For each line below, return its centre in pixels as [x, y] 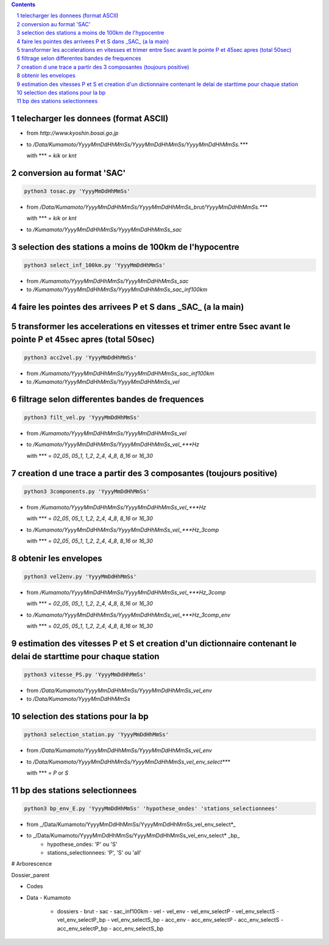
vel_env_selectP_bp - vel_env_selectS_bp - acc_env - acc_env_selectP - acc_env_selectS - [170, 920]
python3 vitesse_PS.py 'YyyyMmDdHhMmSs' [85, 674]
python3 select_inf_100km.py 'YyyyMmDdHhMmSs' [95, 265]
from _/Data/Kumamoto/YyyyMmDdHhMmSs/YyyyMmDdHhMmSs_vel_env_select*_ [131, 824]
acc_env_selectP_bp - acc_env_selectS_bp [110, 929]
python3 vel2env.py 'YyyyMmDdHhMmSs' [80, 577]
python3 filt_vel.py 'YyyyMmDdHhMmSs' [82, 418]
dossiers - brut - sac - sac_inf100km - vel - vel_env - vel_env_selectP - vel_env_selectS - [168, 911]
